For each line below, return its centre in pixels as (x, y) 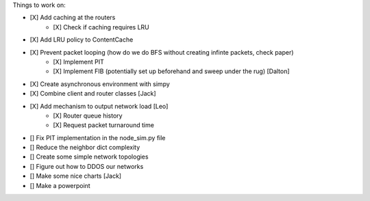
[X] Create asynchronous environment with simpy (100, 84)
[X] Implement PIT (78, 62)
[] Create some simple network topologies (89, 157)
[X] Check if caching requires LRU (101, 27)
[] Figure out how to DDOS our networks (87, 166)
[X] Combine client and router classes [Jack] (93, 94)
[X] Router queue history (88, 116)
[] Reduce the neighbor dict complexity (85, 148)
